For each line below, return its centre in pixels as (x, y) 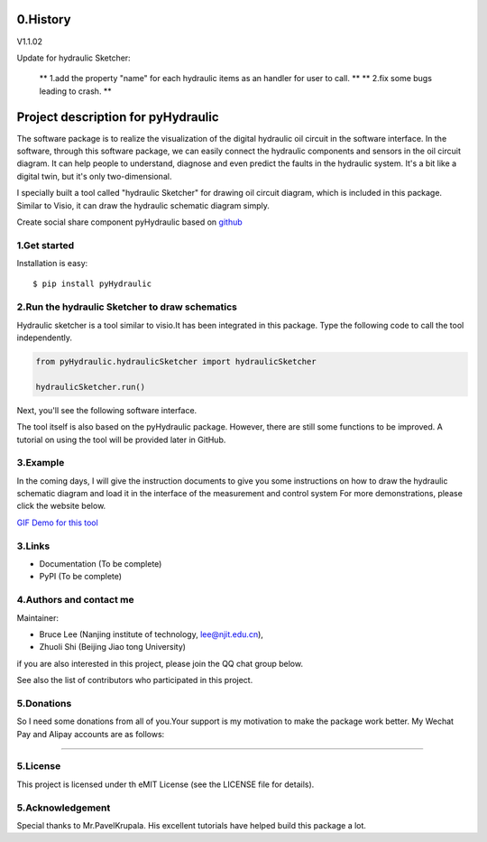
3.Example (41, 463)
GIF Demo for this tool (57, 523)
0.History (44, 19)
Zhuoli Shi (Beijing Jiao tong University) (113, 647)
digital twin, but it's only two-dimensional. (94, 176)
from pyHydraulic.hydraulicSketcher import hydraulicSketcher (176, 361)
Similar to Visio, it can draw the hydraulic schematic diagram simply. (143, 205)
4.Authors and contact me (75, 600)
